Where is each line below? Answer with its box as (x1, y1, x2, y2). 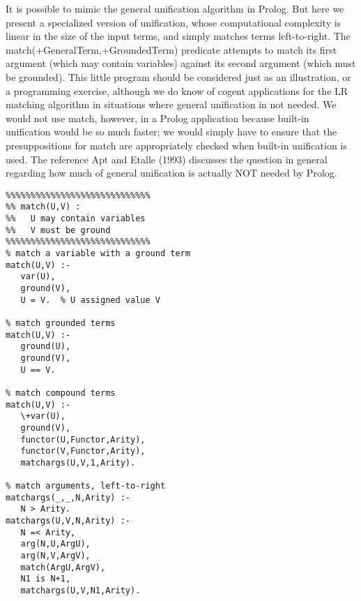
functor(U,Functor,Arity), (20, 434, 146, 445)
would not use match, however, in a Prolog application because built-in (6, 110, 309, 125)
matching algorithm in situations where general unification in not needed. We (6, 97, 337, 112)
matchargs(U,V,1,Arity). (20, 457, 136, 468)
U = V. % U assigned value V (20, 295, 160, 305)
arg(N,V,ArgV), (20, 551, 91, 561)
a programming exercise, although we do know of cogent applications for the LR (6, 83, 348, 98)
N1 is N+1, (20, 574, 71, 584)
